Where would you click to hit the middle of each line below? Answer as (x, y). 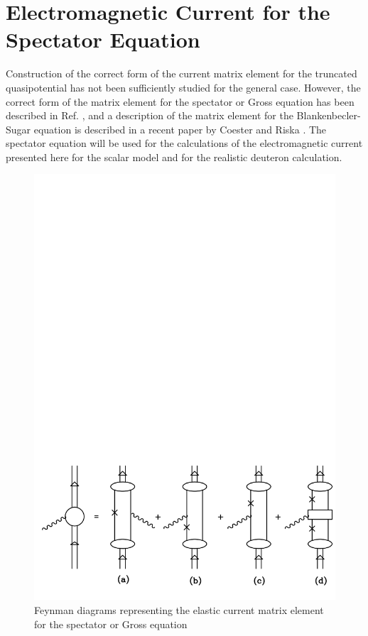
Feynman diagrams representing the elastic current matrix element (179, 609)
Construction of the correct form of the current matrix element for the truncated (182, 73)
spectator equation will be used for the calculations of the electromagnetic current (184, 143)
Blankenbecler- (329, 115)
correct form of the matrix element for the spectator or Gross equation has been (180, 101)
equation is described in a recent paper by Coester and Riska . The (180, 129)
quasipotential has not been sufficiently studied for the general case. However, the (183, 87)
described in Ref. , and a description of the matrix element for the (150, 115)
